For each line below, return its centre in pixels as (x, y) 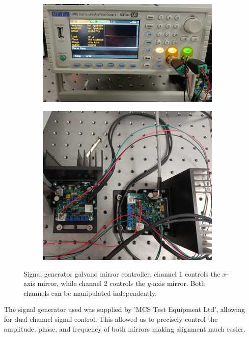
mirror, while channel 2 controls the (91, 283)
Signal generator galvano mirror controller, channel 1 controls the (122, 273)
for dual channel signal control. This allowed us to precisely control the (111, 319)
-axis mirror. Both (178, 283)
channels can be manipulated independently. (90, 293)
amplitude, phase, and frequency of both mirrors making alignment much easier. (125, 328)
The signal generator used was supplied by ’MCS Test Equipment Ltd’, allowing (124, 309)
